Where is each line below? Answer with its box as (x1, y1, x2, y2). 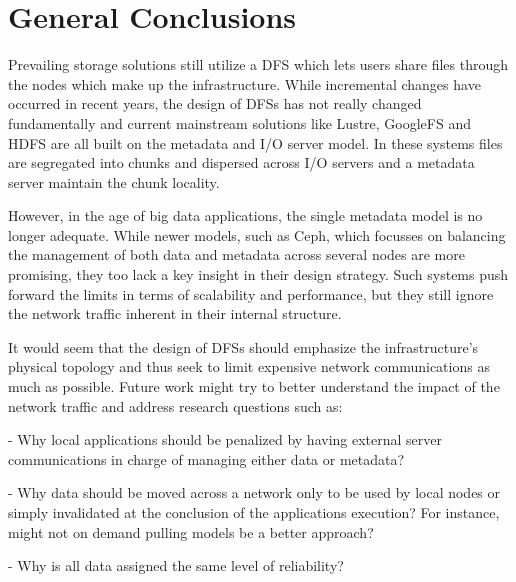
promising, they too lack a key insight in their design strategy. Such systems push (8, 264, 509, 285)
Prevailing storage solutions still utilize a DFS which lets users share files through (8, 54, 509, 75)
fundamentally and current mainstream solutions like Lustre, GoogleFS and (8, 112, 471, 133)
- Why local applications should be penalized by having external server (8, 429, 442, 450)
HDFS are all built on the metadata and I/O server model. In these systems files (8, 132, 503, 153)
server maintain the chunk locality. (8, 171, 220, 192)
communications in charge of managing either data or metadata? (8, 448, 405, 469)
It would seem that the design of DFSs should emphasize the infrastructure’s (8, 336, 479, 357)
